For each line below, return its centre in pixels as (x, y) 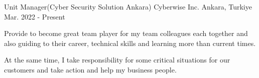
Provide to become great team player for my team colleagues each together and (126, 33)
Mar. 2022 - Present (35, 16)
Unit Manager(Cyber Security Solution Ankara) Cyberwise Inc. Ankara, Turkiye (128, 6)
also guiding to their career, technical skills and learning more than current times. (130, 43)
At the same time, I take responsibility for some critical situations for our (117, 60)
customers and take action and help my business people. (90, 69)
